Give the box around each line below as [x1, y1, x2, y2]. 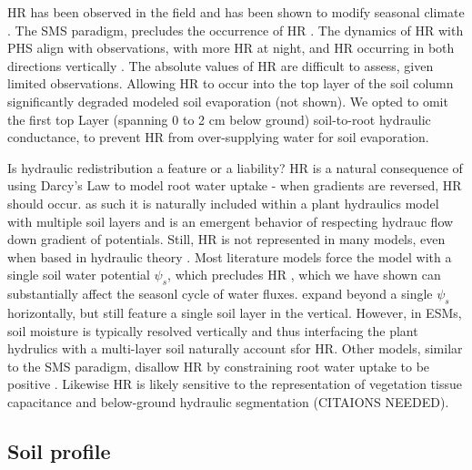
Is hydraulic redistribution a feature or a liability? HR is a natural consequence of [7, 158, 463, 177]
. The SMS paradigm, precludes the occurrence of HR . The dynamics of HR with [7, 20, 464, 39]
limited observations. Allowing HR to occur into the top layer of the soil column [7, 74, 454, 93]
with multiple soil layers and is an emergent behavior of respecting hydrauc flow [7, 211, 454, 230]
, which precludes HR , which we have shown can [167, 265, 441, 284]
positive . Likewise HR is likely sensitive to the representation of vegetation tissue [7, 374, 462, 393]
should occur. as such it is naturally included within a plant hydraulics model [7, 193, 439, 212]
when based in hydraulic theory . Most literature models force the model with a [7, 247, 452, 266]
